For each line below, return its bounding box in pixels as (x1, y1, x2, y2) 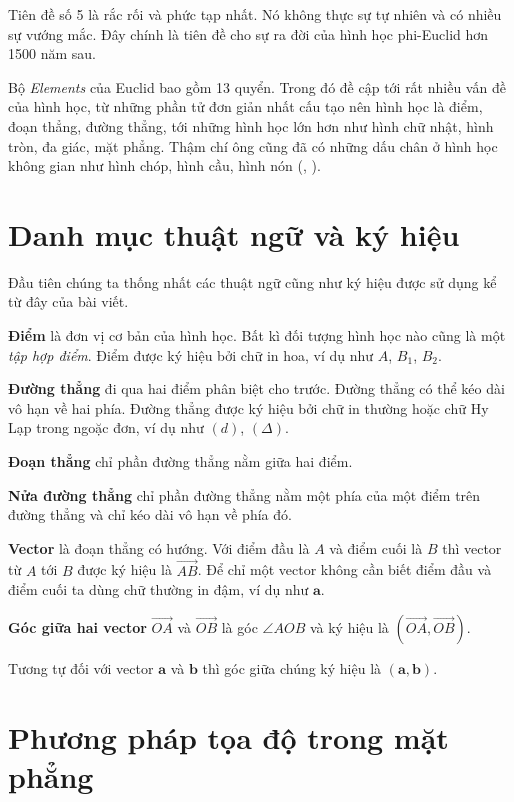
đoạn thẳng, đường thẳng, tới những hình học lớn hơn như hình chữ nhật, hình (8, 115, 494, 136)
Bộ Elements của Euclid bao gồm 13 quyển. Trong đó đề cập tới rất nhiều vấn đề (8, 76, 506, 97)
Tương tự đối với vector (8, 657, 154, 678)
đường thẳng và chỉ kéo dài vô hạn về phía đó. (8, 504, 292, 525)
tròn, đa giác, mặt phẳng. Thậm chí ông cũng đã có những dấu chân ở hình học (8, 135, 498, 156)
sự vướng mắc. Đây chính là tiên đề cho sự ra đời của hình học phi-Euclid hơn (8, 23, 489, 44)
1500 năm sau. (8, 43, 96, 64)
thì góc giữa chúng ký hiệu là (202, 657, 382, 678)
